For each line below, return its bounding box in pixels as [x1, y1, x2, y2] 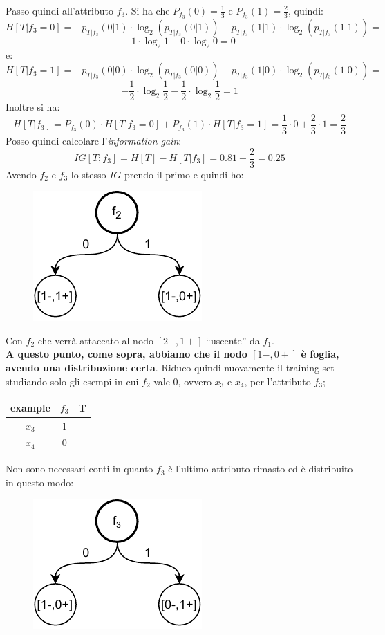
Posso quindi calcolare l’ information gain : [6, 133, 182, 147]
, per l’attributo [244, 374, 311, 388]
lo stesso [71, 167, 106, 181]
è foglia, [301, 347, 339, 361]
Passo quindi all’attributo [6, 3, 113, 17]
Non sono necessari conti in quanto [6, 461, 153, 476]
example [10, 400, 50, 414]
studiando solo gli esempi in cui [6, 374, 139, 388]
